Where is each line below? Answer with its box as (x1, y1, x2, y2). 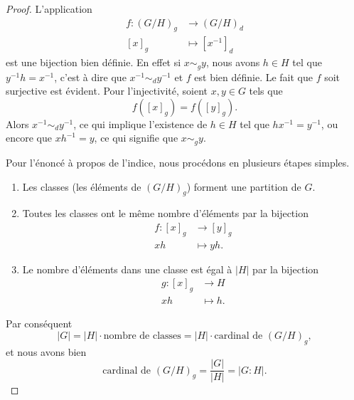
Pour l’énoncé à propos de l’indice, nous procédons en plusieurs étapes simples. (6, 154, 350, 169)
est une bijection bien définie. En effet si (6, 55, 181, 70)
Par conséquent (6, 316, 73, 331)
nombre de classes (103, 330, 181, 341)
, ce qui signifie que (94, 130, 178, 145)
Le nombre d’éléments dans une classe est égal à (22, 261, 232, 276)
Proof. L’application (6, 1, 92, 16)
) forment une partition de (186, 179, 301, 194)
